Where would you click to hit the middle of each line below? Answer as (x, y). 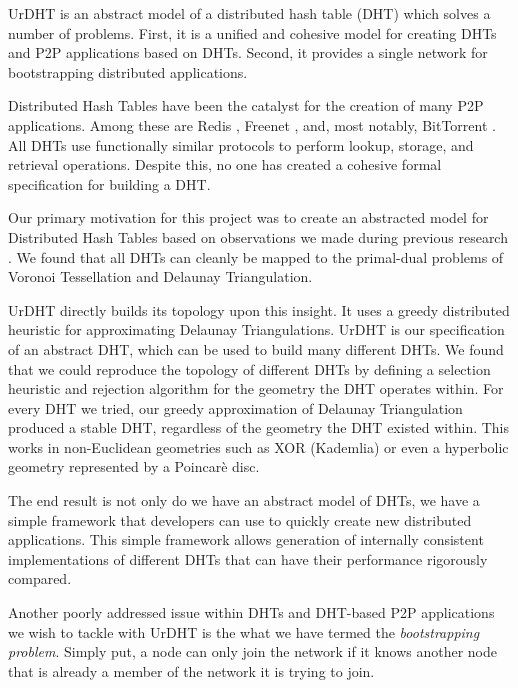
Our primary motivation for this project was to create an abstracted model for (248, 217)
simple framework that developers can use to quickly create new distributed (240, 519)
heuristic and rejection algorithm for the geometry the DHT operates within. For (256, 388)
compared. (40, 578)
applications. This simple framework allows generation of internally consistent (246, 539)
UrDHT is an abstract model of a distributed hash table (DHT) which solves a (249, 13)
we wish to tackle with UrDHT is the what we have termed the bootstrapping (244, 631)
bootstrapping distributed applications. (128, 71)
